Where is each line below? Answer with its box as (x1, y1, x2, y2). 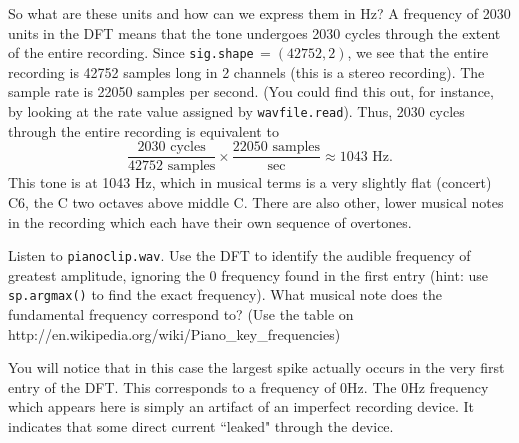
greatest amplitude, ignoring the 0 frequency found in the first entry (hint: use (8, 264, 488, 285)
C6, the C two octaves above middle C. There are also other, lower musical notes (8, 191, 504, 212)
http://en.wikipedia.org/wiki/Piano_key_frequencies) (8, 323, 341, 344)
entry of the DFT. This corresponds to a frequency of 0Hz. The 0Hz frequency (8, 376, 489, 397)
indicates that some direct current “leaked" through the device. (8, 416, 394, 436)
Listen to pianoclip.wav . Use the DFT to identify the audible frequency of (8, 245, 471, 266)
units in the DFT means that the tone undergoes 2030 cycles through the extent (8, 22, 501, 43)
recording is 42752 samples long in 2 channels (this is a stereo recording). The (8, 61, 485, 82)
